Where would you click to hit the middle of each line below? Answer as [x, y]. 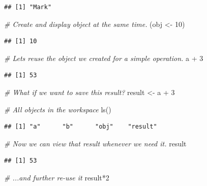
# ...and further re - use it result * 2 [57, 177]
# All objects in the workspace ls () [58, 109]
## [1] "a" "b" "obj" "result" [81, 127]
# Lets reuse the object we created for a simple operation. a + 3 [104, 58]
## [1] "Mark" [28, 7]
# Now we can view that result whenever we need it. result [95, 143]
